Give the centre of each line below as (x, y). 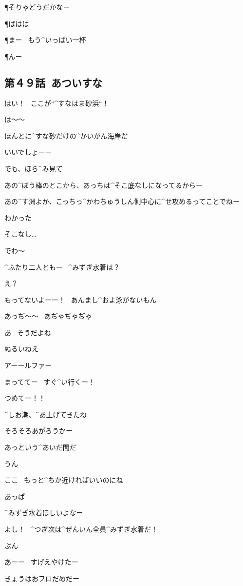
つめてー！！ (25, 398)
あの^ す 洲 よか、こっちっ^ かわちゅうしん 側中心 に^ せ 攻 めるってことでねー (122, 201)
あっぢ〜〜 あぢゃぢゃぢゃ (48, 316)
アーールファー (28, 365)
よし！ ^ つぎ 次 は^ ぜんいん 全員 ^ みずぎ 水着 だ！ (81, 529)
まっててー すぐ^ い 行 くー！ (50, 381)
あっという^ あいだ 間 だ (40, 447)
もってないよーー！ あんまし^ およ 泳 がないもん (81, 299)
